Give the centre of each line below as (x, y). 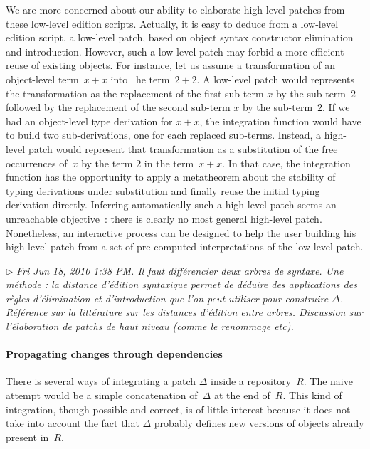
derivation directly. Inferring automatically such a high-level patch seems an (171, 205)
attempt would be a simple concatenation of (102, 395)
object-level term (42, 79)
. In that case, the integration (286, 163)
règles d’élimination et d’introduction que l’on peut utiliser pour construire (167, 298)
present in (27, 437)
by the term (107, 163)
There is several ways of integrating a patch (101, 381)
